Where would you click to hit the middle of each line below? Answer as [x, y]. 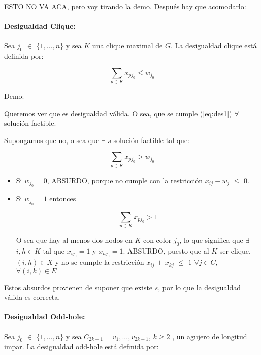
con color [157, 240]
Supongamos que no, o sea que [52, 140]
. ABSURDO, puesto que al [166, 250]
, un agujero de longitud [210, 336]
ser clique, [235, 250]
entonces [63, 199]
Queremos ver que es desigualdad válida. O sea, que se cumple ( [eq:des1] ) [118, 113]
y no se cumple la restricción [100, 262]
